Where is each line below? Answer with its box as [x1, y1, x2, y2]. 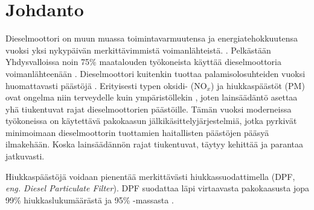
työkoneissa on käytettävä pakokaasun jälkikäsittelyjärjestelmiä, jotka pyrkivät [5, 114, 297, 127]
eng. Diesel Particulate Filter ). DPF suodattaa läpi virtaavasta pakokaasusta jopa [5, 182, 309, 194]
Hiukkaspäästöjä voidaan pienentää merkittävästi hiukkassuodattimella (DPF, [5, 170, 295, 182]
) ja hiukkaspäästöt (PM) [210, 79, 305, 91]
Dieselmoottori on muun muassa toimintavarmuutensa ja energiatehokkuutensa [5, 32, 298, 45]
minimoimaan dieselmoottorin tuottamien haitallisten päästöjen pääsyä [5, 126, 269, 138]
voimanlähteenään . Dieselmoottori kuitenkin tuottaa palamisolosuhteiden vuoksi [5, 67, 306, 79]
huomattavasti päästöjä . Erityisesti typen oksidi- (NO [5, 79, 207, 91]
